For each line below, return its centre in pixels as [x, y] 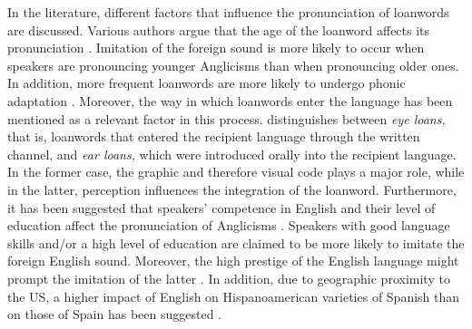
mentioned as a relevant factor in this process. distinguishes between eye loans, [226, 118]
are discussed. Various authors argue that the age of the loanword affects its [219, 29]
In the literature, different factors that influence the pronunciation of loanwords [228, 12]
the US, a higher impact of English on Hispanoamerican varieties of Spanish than [234, 296]
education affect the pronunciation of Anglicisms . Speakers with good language [229, 225]
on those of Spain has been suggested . [114, 314]
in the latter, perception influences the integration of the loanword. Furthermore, [232, 189]
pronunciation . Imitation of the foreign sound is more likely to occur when [216, 48]
